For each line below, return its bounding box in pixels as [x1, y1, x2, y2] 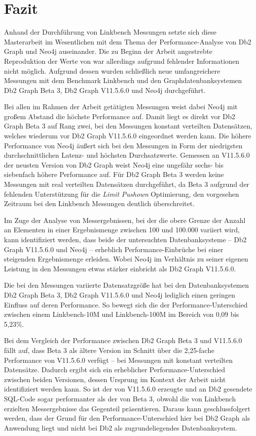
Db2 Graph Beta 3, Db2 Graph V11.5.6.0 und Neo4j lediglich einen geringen [4, 289, 235, 300]
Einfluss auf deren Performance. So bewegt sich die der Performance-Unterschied [4, 299, 248, 309]
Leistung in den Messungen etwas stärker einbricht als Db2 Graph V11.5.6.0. [4, 263, 236, 273]
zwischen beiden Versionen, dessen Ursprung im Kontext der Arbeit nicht [4, 374, 226, 384]
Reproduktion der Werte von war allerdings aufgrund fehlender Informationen [4, 55, 240, 66]
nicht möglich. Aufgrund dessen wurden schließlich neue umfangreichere [4, 65, 220, 76]
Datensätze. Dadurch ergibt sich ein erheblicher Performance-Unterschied [4, 364, 225, 375]
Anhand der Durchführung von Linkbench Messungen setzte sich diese [4, 27, 217, 37]
